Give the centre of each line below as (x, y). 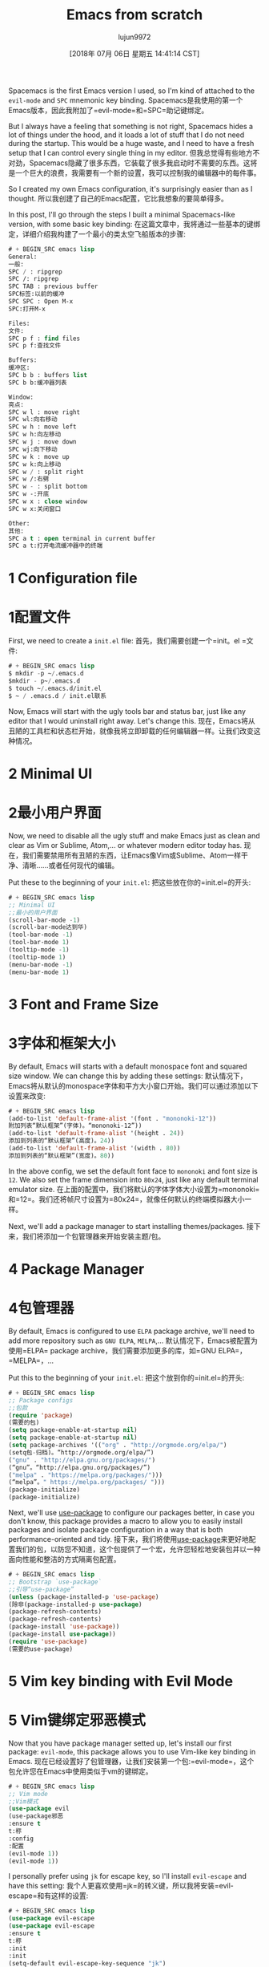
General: (23, 257)
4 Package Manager (76, 1269)
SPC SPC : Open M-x (41, 302)
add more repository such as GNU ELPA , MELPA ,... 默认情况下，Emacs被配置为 (133, 1340)
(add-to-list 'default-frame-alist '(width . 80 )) (94, 1149)
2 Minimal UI (50, 774)
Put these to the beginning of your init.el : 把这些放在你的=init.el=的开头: (130, 882)
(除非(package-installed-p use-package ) (75, 1604)
